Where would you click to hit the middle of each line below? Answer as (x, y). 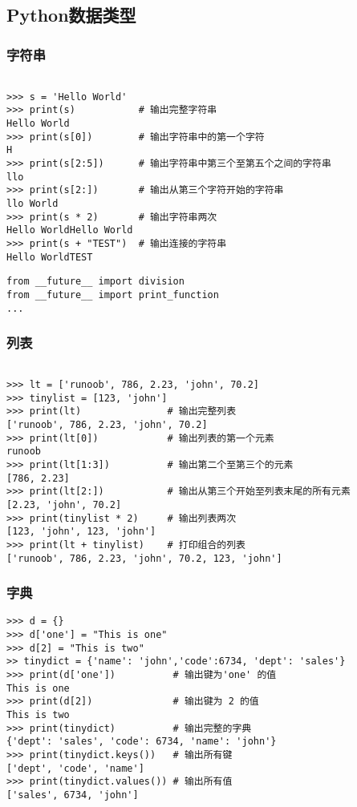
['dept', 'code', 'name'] (75, 768)
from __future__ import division (95, 282)
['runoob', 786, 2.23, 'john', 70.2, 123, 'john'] (144, 558)
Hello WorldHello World (70, 230)
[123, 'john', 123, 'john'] (81, 532)
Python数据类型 (71, 15)
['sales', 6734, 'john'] (73, 795)
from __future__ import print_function (113, 295)
